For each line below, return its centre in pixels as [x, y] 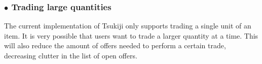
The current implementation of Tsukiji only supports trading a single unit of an [128, 26]
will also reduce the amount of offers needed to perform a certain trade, [115, 45]
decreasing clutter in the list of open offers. [71, 55]
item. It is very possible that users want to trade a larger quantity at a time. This [131, 35]
